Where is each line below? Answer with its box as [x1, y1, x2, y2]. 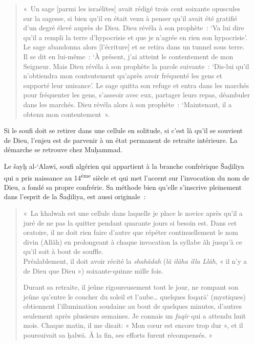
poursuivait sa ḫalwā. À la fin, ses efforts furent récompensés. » [23, 330, 213, 340]
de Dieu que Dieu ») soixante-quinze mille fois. [23, 265, 164, 275]
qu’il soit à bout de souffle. [23, 246, 104, 256]
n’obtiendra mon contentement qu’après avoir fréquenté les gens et [23, 70, 222, 81]
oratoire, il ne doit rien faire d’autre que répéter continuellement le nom [23, 227, 238, 237]
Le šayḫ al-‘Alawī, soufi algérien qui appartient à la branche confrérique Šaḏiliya [4, 161, 244, 171]
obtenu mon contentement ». [23, 109, 110, 119]
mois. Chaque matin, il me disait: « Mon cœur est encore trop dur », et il [23, 320, 243, 330]
